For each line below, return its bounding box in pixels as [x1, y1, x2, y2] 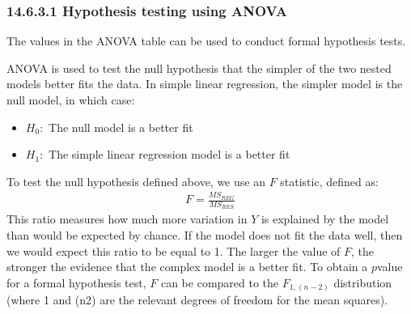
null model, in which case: [6, 91, 135, 108]
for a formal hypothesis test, [6, 274, 146, 291]
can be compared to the [160, 274, 279, 291]
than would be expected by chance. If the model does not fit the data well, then [6, 226, 403, 243]
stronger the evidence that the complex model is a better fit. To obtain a [6, 258, 368, 275]
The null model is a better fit [49, 118, 193, 135]
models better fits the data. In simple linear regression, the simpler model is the [6, 75, 403, 92]
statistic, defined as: [280, 172, 379, 189]
